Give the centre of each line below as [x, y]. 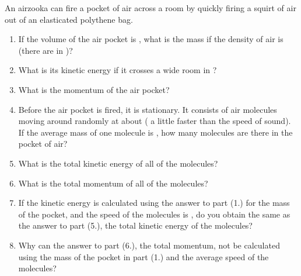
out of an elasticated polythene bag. [69, 19]
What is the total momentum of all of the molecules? [113, 183]
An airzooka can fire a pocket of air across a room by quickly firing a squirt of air [150, 8]
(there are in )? [45, 50]
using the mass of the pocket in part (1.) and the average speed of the [143, 256]
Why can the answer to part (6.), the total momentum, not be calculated [149, 245]
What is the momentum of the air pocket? [94, 89]
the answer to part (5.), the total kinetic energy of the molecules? [135, 225]
